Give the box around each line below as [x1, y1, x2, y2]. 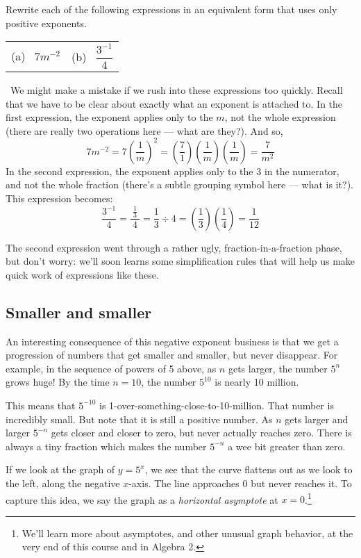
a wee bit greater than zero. [228, 438, 346, 453]
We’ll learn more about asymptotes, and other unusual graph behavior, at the [22, 525, 353, 540]
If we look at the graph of [6, 462, 115, 477]
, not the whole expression [224, 110, 336, 124]
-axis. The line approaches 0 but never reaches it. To [128, 475, 352, 490]
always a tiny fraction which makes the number [6, 438, 207, 453]
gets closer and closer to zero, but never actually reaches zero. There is [51, 425, 352, 440]
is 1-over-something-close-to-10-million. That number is [99, 397, 334, 412]
